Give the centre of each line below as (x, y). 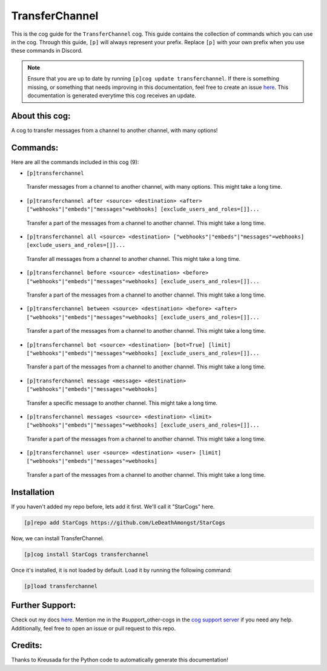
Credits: (27, 645)
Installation (33, 492)
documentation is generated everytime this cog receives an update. (112, 95)
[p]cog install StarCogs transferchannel (86, 554)
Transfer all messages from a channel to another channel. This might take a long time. (134, 259)
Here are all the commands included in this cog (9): (75, 162)
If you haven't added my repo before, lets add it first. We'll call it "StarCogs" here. (113, 506)
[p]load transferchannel (61, 586)
